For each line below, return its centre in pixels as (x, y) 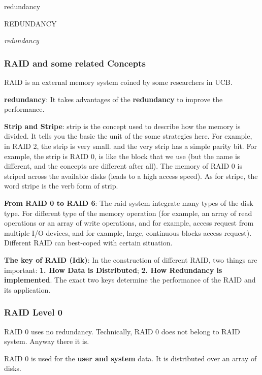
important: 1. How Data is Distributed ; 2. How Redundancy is (113, 270)
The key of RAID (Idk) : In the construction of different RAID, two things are (131, 259)
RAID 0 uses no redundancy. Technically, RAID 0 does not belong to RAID (122, 331)
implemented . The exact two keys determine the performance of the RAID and (130, 280)
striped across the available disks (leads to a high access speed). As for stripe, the (131, 176)
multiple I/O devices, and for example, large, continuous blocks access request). (128, 232)
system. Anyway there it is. (47, 341)
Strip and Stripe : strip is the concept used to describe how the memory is (122, 126)
